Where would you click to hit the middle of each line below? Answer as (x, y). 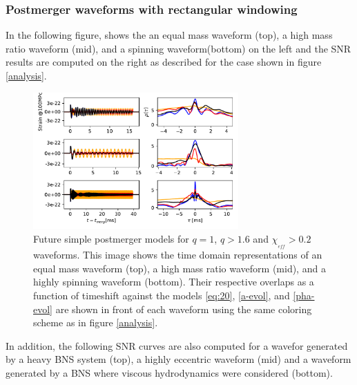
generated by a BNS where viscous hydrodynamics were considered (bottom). (169, 373)
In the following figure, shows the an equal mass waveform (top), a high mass (169, 35)
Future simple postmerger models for (111, 239)
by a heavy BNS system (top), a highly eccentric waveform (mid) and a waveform (178, 359)
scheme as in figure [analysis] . (96, 322)
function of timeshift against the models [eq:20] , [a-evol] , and (162, 295)
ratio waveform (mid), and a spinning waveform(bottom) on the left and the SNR (178, 48)
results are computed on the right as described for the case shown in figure (164, 62)
